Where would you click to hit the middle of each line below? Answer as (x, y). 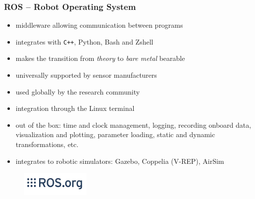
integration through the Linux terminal (75, 108)
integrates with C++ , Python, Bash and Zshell (84, 41)
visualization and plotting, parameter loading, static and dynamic (115, 134)
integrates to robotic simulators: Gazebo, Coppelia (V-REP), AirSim (120, 161)
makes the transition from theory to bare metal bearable (100, 58)
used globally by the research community (78, 91)
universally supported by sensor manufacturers (86, 75)
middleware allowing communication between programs (99, 25)
